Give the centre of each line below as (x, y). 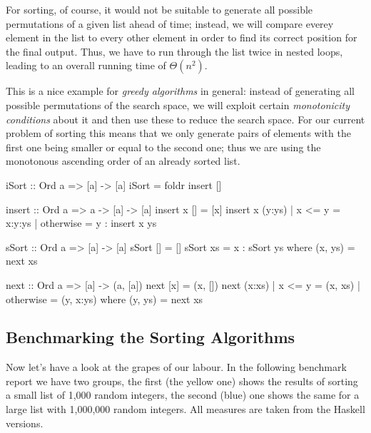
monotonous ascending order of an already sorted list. (123, 161)
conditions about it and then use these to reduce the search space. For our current (185, 119)
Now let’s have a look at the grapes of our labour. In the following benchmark (176, 367)
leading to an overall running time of (86, 65)
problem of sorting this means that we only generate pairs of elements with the (178, 133)
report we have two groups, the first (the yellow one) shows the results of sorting (182, 381)
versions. (25, 423)
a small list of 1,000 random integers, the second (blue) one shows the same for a (183, 395)
